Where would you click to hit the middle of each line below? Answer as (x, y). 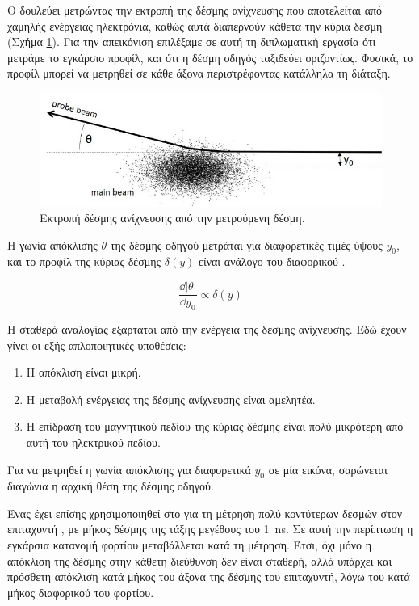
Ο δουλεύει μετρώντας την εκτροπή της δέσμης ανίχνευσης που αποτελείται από (195, 10)
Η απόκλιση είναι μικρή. (84, 372)
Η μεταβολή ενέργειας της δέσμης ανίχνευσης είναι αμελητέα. (171, 399)
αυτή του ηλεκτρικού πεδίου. (93, 442)
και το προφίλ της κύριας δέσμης (84, 261)
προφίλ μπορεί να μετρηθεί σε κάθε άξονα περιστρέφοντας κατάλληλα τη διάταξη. (199, 73)
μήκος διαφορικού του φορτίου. (81, 592)
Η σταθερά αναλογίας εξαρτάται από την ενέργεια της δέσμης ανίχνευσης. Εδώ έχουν (207, 328)
